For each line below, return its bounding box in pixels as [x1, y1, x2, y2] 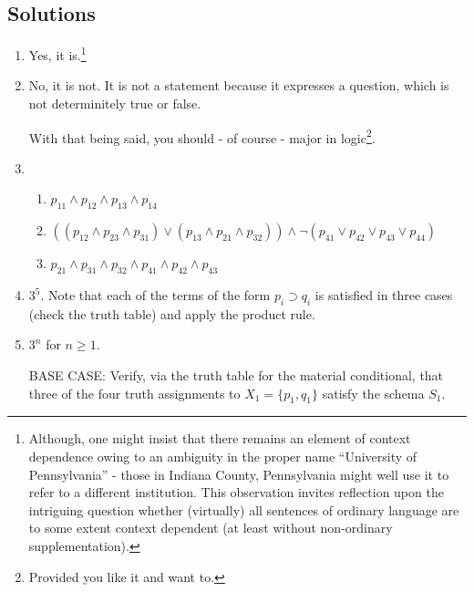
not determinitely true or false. [28, 94, 201, 113]
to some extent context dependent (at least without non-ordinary [28, 518, 393, 537]
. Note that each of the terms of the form [40, 286, 271, 305]
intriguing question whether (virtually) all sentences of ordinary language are [28, 500, 459, 519]
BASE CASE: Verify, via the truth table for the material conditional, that [28, 366, 444, 385]
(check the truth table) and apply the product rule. [28, 304, 315, 323]
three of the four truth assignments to [28, 383, 241, 402]
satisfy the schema [322, 383, 425, 402]
